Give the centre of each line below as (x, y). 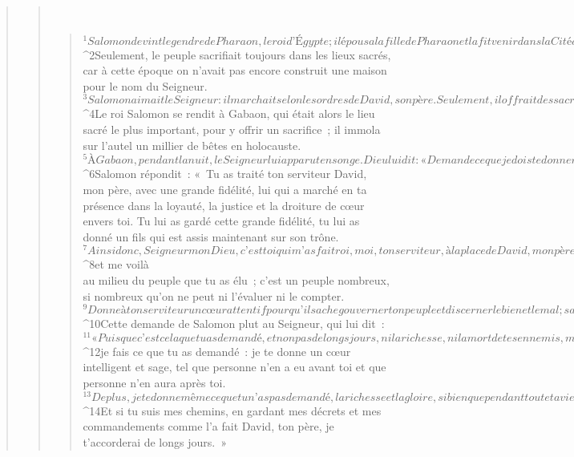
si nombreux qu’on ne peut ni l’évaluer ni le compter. (214, 295)
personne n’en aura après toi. (154, 383)
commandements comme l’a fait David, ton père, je (208, 426)
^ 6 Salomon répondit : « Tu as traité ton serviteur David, (225, 174)
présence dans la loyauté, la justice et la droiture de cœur (224, 205)
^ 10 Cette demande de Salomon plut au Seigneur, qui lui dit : (234, 324)
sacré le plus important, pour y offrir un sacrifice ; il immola (232, 129)
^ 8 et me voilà (116, 264)
